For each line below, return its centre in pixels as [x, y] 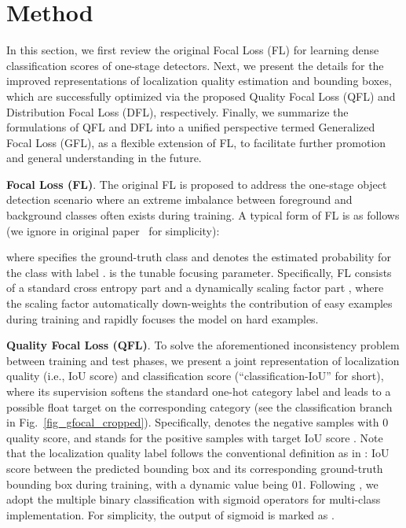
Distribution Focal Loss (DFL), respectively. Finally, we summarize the [177, 111]
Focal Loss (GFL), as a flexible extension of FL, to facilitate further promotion [196, 142]
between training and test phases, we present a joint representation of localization [203, 360]
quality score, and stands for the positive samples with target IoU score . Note [195, 437]
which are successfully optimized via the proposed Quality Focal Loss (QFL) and [201, 96]
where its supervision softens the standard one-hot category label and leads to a [199, 391]
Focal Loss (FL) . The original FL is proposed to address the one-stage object [197, 184]
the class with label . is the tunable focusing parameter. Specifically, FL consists [199, 272]
